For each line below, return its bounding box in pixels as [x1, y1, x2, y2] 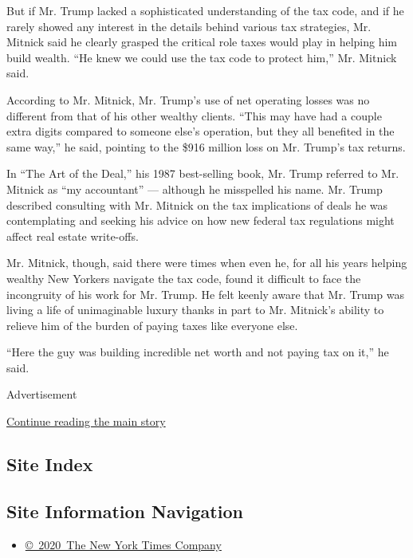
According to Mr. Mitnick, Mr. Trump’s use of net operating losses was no [6, 91, 370, 108]
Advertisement [6, 386, 77, 403]
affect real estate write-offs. [6, 227, 139, 244]
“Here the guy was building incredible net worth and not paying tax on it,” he [6, 344, 389, 360]
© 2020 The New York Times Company [25, 536, 222, 552]
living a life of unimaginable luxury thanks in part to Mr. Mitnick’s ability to [6, 301, 384, 318]
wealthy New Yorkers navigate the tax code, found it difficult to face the [6, 269, 361, 286]
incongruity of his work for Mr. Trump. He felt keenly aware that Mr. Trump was [6, 285, 405, 302]
